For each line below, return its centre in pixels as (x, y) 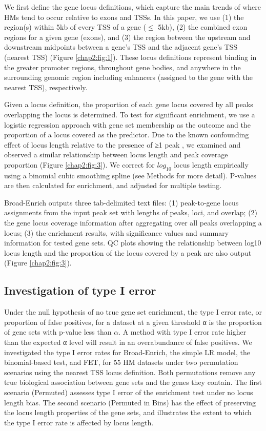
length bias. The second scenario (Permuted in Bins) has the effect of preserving (130, 402)
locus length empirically (211, 164)
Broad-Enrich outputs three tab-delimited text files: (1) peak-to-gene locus (121, 202)
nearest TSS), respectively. (46, 87)
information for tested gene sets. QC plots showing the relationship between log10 (133, 243)
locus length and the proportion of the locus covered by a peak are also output (128, 252)
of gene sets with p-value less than (58, 332)
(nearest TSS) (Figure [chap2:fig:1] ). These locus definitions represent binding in (130, 57)
